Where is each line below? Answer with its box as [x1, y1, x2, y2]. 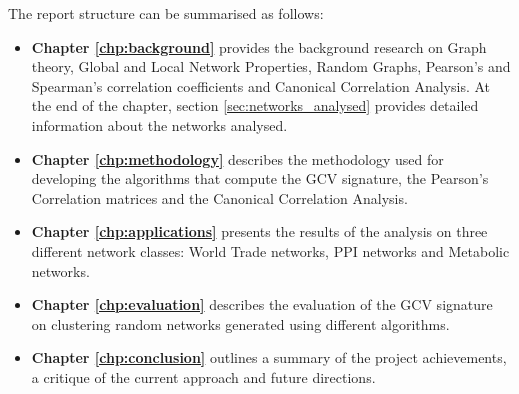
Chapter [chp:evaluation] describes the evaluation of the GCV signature [31, 294, 493, 315]
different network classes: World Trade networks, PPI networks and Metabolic [31, 240, 510, 261]
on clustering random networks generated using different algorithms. [31, 313, 450, 334]
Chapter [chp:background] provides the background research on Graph [31, 36, 487, 57]
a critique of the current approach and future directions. [31, 366, 376, 387]
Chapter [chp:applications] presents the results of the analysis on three [31, 221, 488, 242]
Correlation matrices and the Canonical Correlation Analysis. [31, 187, 408, 208]
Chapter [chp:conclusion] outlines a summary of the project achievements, [31, 347, 507, 368]
